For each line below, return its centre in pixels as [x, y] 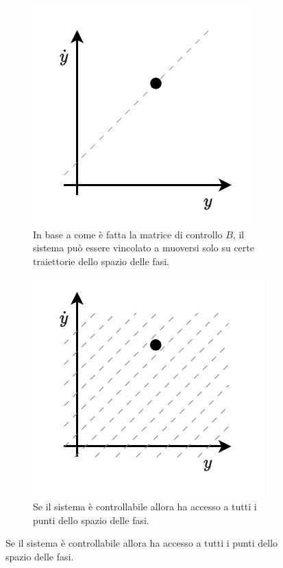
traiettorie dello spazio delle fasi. [101, 261]
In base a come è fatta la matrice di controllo [128, 234]
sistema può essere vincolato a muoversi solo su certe [144, 248]
